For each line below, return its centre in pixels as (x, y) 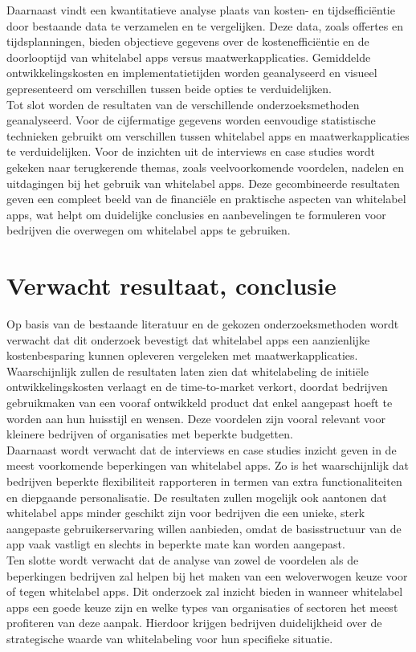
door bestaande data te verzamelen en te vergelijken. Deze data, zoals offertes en (205, 25)
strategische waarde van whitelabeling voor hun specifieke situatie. (170, 638)
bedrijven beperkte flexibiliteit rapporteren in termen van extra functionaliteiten (204, 481)
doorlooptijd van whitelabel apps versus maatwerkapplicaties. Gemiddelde (189, 57)
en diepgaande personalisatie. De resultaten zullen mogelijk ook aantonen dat (197, 497)
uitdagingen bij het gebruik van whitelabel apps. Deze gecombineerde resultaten (203, 183)
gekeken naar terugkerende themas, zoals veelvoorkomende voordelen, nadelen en (205, 167)
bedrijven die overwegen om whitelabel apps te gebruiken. (149, 230)
